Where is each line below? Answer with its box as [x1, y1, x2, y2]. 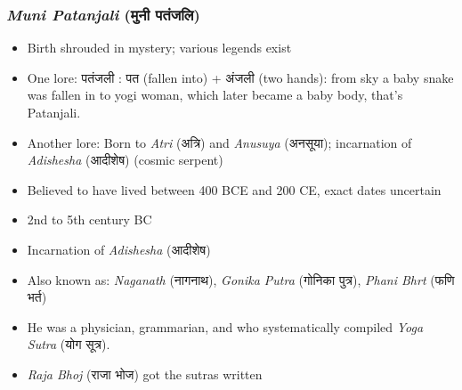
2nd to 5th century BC [27, 210, 152, 229]
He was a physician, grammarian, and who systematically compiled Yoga [27, 317, 424, 336]
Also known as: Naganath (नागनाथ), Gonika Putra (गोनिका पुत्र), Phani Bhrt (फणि [27, 270, 455, 288]
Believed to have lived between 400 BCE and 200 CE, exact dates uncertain [27, 180, 442, 199]
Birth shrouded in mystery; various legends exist [27, 38, 292, 57]
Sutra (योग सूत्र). [27, 335, 110, 353]
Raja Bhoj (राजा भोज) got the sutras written [27, 364, 263, 383]
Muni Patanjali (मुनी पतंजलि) [6, 3, 200, 25]
